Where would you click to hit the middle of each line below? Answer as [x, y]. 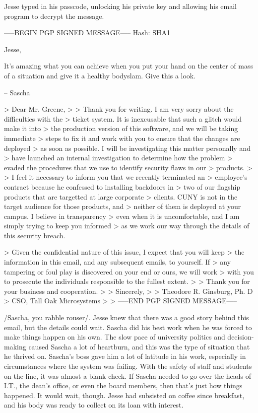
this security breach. [35, 235]
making [15, 346]
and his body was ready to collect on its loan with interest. [94, 405]
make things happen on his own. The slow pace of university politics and [115, 337]
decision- [241, 337]
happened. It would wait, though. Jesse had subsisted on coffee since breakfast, [124, 395]
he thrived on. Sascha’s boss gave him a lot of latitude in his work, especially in [125, 356]
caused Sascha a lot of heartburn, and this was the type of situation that [139, 346]
